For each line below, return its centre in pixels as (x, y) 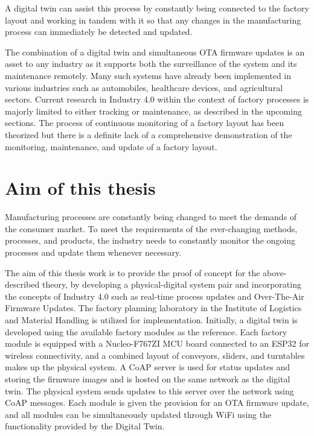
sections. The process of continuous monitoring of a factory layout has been (145, 123)
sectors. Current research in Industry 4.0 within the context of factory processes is (157, 99)
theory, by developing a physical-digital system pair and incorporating (171, 284)
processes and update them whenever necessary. (93, 252)
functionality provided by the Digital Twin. (85, 426)
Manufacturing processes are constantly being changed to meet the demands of (151, 217)
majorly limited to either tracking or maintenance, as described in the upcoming (153, 111)
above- (275, 272)
